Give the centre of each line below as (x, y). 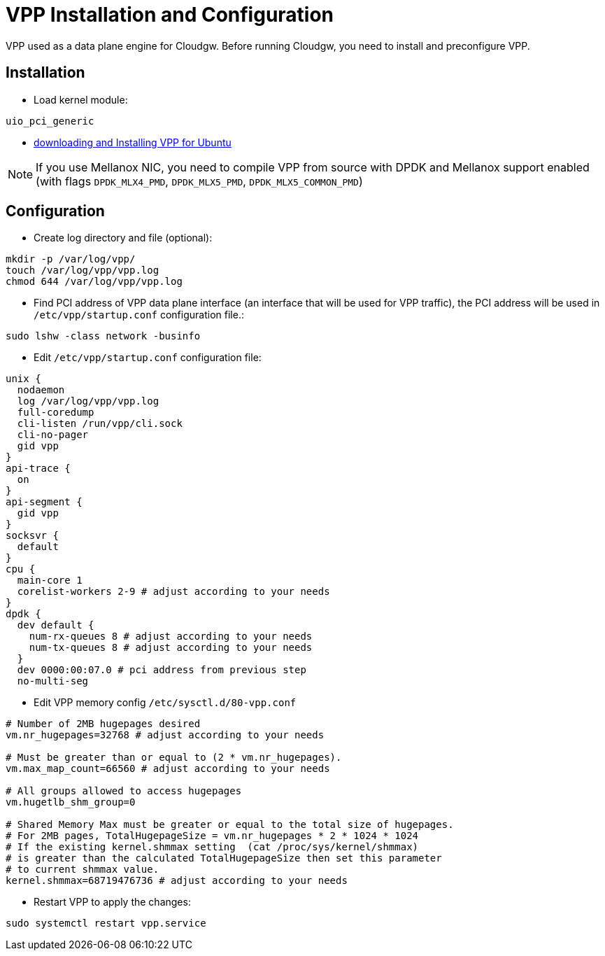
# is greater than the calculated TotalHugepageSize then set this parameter (224, 858)
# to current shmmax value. (83, 870)
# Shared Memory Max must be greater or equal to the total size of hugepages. (230, 825)
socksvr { (32, 536)
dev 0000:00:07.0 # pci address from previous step (162, 670)
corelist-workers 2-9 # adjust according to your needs (173, 592)
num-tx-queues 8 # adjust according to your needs (171, 648)
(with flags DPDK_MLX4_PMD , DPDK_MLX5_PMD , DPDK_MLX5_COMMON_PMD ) (199, 181)
